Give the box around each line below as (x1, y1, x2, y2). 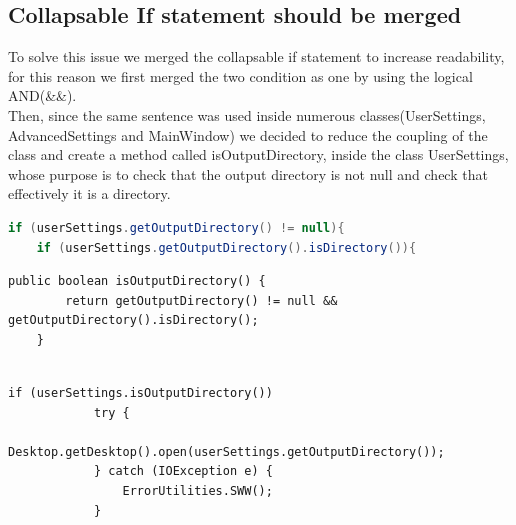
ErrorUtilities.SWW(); (122, 484, 273, 499)
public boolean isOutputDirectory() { (8, 274, 266, 289)
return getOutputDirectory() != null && (65, 293, 338, 308)
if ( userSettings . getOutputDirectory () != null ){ (8, 220, 345, 235)
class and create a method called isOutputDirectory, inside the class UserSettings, (8, 144, 509, 165)
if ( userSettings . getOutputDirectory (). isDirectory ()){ (36, 240, 417, 255)
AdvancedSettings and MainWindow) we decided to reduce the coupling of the (8, 124, 488, 145)
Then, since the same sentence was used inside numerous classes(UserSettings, (8, 104, 486, 125)
